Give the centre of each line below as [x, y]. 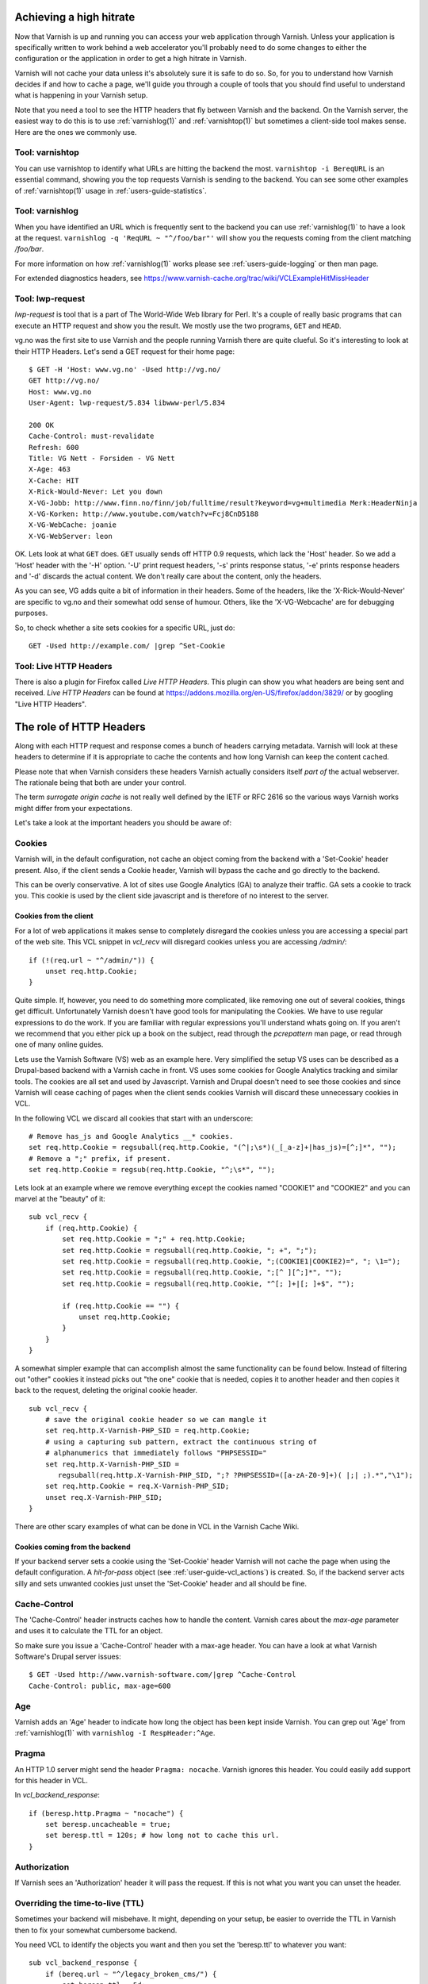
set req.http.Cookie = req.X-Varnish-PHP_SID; [137, 1486]
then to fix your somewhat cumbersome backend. [96, 1930]
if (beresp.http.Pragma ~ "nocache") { [106, 1813]
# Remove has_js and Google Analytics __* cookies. [131, 1136]
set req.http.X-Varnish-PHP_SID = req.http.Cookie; [147, 1431]
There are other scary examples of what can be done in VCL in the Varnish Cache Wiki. [157, 1526]
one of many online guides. [59, 1044]
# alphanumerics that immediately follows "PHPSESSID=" [156, 1453]
